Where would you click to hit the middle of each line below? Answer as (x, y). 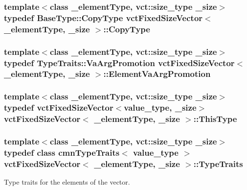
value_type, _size (160, 107)
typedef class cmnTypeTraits (62, 152)
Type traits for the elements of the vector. (67, 182)
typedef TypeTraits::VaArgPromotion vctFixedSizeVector (119, 62)
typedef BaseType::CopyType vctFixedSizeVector (103, 17)
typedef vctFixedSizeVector (59, 107)
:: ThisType (215, 119)
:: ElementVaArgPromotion (157, 74)
